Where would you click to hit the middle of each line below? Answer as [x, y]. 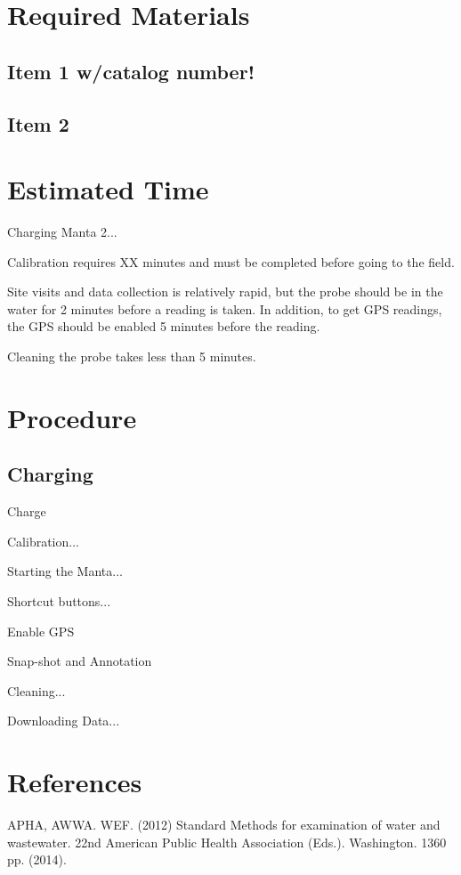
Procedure [72, 417]
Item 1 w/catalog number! [131, 71]
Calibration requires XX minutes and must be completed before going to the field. [231, 261]
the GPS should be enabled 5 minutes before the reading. [164, 326]
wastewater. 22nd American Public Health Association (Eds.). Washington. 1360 [227, 842]
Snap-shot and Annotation [80, 661]
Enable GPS [41, 631]
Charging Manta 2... [62, 232]
